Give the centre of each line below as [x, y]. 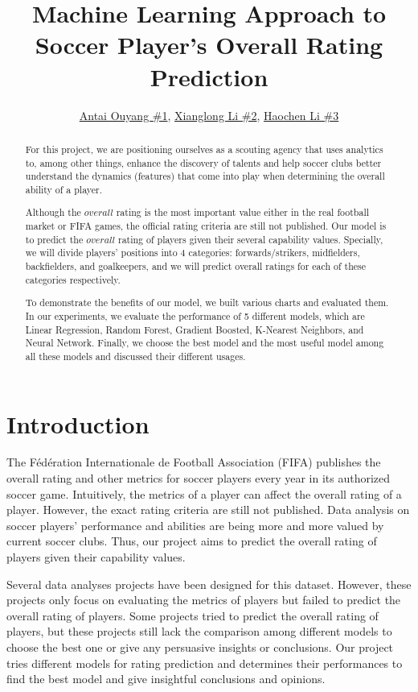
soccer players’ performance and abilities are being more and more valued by [195, 525]
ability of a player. [64, 189]
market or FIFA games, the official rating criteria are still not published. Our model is [206, 226]
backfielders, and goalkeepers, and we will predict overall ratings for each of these [196, 266]
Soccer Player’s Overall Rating [209, 45]
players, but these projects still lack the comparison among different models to [199, 631]
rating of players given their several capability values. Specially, [250, 239]
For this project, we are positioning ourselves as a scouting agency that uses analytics [204, 149]
